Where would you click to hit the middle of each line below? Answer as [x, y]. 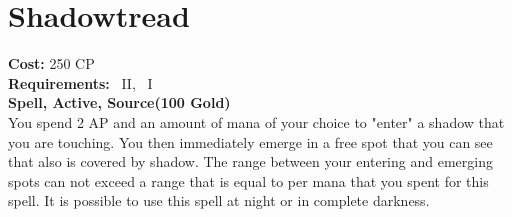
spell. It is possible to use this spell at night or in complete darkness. [219, 200]
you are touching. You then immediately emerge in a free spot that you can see [250, 141]
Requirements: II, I [80, 82]
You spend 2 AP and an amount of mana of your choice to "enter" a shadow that [256, 121]
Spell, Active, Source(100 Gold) [119, 102]
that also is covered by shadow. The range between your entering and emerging [250, 161]
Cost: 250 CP [51, 63]
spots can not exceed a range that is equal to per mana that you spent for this [248, 180]
